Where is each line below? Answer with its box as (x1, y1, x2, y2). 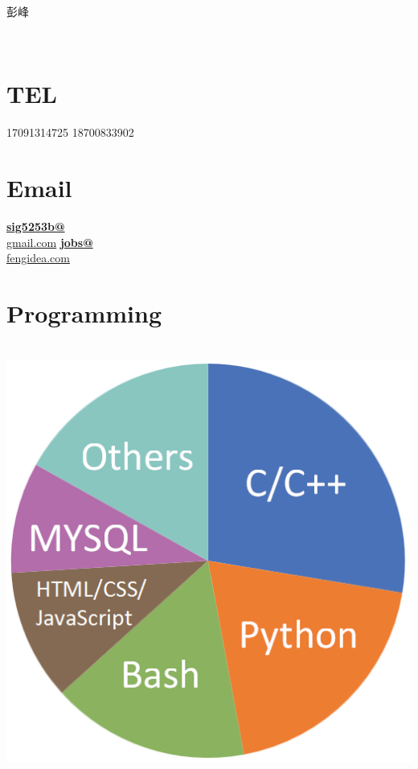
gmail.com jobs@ (6, 233, 93, 250)
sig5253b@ (6, 218, 65, 235)
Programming (6, 297, 162, 329)
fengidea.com (6, 249, 70, 266)
